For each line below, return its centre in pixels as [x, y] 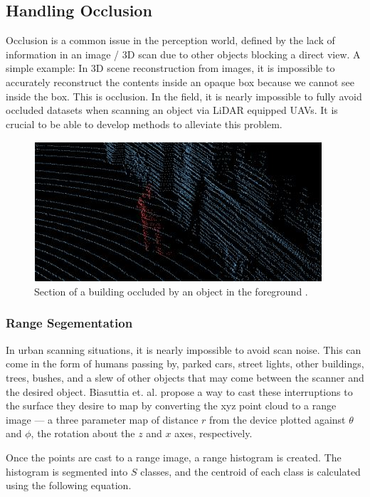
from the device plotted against [277, 419]
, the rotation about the [83, 433]
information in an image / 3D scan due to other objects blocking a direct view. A [183, 54]
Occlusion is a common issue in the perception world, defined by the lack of [170, 40]
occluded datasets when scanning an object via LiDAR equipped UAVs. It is [172, 110]
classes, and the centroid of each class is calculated [250, 471]
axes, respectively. [213, 433]
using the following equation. [69, 485]
